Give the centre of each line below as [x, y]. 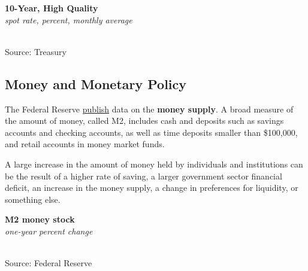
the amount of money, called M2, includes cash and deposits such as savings [144, 121]
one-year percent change [49, 231]
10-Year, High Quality [52, 8]
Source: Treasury [36, 51]
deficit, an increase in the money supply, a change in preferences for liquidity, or [152, 188]
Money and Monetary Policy [96, 83]
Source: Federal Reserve [49, 263]
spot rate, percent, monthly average [69, 19]
